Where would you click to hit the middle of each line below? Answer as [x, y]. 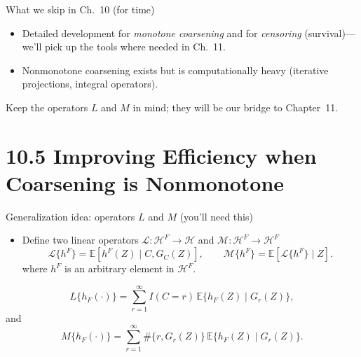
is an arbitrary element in [120, 268]
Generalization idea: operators [70, 216]
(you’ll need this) [216, 216]
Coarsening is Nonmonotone [145, 182]
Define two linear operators [80, 240]
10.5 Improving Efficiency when [161, 155]
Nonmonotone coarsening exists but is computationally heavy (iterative [175, 70]
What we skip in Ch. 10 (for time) [80, 9]
